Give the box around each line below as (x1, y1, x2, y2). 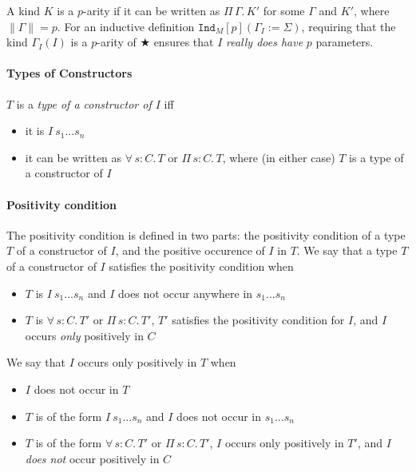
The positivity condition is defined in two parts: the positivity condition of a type (6, 226, 406, 243)
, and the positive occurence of (115, 242, 265, 259)
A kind (6, 2, 41, 18)
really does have (226, 34, 303, 50)
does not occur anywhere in (117, 284, 253, 301)
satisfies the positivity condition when (109, 257, 294, 274)
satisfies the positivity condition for (172, 311, 345, 328)
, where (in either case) (222, 149, 335, 165)
